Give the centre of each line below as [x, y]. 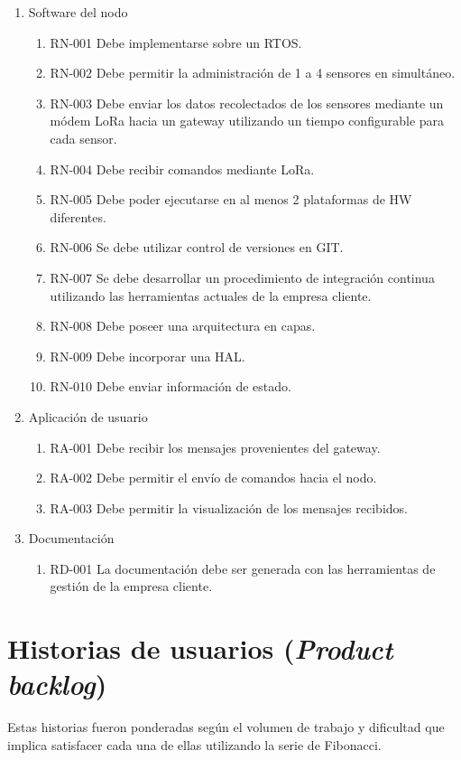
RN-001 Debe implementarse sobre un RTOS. [176, 42]
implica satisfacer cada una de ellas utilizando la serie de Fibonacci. [194, 744]
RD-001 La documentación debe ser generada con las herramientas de [243, 568]
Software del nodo [78, 12]
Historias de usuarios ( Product [200, 649]
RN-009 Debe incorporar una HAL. [148, 356]
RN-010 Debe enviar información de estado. [171, 386]
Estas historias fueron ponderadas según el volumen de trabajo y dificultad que [226, 727]
